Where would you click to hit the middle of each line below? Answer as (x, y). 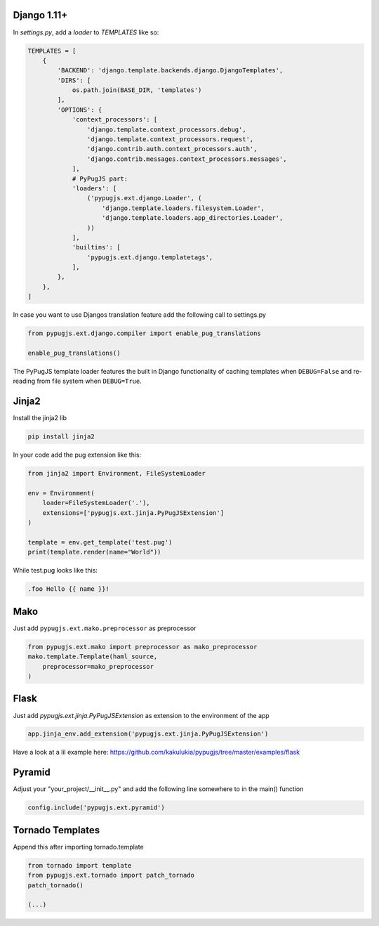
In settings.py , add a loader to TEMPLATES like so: (86, 32)
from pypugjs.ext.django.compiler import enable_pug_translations (144, 333)
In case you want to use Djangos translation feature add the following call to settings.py (140, 315)
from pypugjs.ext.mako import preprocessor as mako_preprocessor (142, 647)
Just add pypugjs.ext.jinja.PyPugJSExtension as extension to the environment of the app (141, 715)
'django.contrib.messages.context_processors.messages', (187, 159)
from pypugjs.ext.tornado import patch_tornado (111, 875)
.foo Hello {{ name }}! (69, 589)
